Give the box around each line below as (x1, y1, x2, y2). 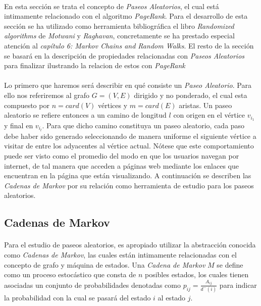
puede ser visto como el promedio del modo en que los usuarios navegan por (4, 150, 239, 161)
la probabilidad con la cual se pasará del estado (4, 292, 151, 303)
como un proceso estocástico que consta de (4, 269, 136, 280)
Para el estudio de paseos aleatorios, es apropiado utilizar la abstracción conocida (4, 239, 256, 250)
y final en (4, 120, 33, 130)
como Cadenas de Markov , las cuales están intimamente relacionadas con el (4, 249, 237, 260)
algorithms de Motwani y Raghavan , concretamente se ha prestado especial (4, 30, 235, 41)
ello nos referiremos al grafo (4, 89, 90, 100)
